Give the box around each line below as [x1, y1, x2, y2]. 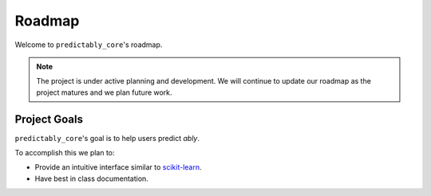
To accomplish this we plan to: [14, 148, 115, 158]
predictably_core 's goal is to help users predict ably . [14, 133, 200, 143]
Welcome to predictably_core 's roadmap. [14, 40, 163, 49]
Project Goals [14, 112, 84, 126]
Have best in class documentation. [34, 174, 149, 183]
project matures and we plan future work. [36, 88, 172, 97]
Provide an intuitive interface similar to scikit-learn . [34, 163, 202, 172]
